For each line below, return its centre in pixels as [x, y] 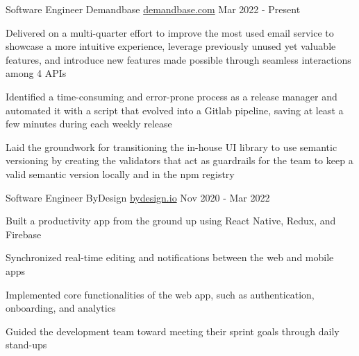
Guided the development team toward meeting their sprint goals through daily [173, 331]
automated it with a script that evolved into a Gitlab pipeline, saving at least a [175, 110]
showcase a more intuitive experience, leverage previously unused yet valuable [171, 46]
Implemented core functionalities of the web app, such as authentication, [160, 294]
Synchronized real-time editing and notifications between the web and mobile [170, 257]
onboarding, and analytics [61, 308]
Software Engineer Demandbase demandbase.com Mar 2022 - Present [153, 9]
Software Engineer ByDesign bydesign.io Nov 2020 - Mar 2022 [138, 197]
